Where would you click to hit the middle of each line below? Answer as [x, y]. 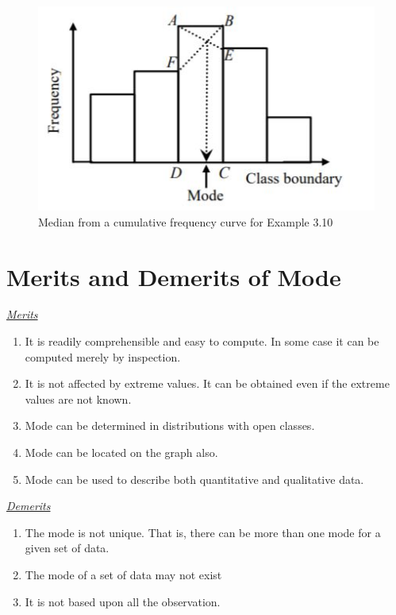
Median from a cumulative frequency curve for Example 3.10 [186, 221]
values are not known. [78, 398]
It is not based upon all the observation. [123, 601]
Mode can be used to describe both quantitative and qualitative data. [194, 479]
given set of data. [67, 548]
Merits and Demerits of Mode [174, 276]
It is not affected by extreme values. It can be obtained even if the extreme [207, 383]
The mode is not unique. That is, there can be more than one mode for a [203, 532]
